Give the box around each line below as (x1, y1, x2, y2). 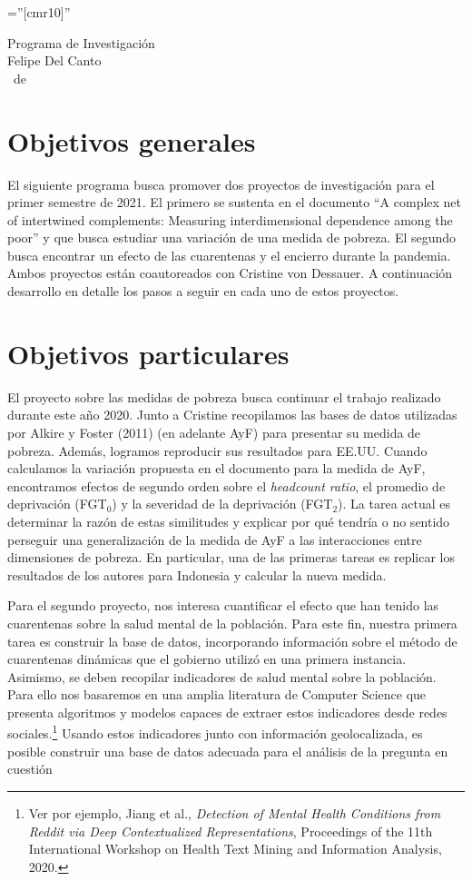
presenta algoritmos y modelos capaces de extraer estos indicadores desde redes (7, 702, 447, 721)
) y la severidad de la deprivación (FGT (112, 494, 333, 513)
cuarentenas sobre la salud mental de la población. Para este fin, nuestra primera (7, 613, 457, 632)
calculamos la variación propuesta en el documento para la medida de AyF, (7, 459, 426, 478)
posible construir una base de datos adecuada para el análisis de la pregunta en (7, 741, 448, 760)
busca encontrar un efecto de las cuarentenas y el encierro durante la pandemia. (7, 245, 451, 264)
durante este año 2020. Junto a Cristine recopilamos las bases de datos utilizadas (7, 405, 457, 424)
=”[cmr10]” (7, 3, 71, 21)
